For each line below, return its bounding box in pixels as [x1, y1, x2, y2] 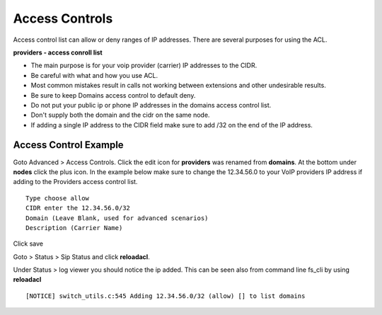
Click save [13, 239, 44, 248]
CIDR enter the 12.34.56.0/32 [25, 204, 131, 212]
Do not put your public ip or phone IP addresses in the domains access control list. [30, 101, 272, 109]
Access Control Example [13, 139, 124, 151]
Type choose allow [25, 194, 90, 202]
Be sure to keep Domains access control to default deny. [30, 91, 196, 99]
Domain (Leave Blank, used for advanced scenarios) [25, 214, 209, 222]
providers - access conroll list [13, 48, 103, 57]
